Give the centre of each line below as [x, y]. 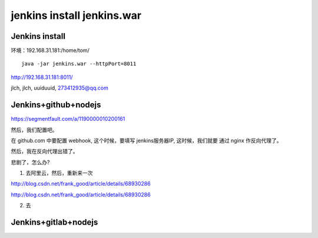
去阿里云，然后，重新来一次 [59, 173]
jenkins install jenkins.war [76, 15]
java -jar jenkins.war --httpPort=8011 [79, 64]
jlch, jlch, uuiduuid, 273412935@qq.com [59, 88]
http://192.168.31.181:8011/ [42, 77]
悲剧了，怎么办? [30, 162]
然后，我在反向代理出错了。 [44, 151]
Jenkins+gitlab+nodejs [54, 222]
